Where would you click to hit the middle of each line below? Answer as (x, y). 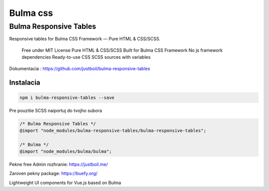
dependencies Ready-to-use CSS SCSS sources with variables (86, 57)
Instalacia (25, 83)
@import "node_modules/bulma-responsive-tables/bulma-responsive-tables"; (113, 130)
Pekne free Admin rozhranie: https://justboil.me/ (59, 165)
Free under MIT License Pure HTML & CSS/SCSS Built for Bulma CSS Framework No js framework (122, 50)
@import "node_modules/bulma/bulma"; (66, 151)
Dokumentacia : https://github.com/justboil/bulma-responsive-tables (80, 68)
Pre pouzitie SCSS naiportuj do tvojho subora (56, 110)
